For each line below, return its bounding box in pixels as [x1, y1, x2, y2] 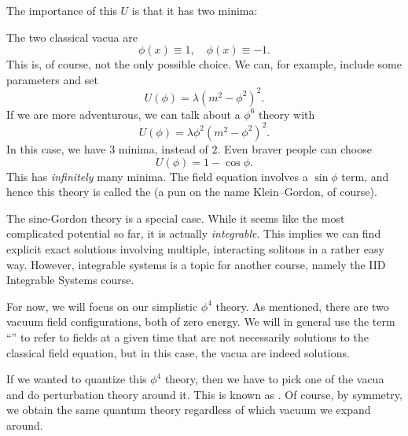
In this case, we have [6, 140, 106, 157]
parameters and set [6, 71, 98, 87]
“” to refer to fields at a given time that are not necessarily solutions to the [6, 328, 369, 345]
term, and [341, 168, 389, 184]
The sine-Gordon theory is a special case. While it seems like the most [6, 209, 345, 226]
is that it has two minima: [131, 2, 258, 18]
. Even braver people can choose [217, 140, 372, 157]
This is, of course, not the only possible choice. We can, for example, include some [6, 56, 402, 72]
